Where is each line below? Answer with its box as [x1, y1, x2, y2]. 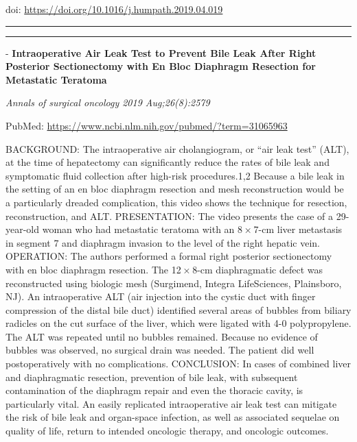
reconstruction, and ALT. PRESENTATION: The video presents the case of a [5, 208, 334, 223]
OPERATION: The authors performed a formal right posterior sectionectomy [5, 249, 332, 263]
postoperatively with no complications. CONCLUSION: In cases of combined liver [5, 356, 352, 371]
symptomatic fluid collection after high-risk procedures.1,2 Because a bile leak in [5, 168, 345, 182]
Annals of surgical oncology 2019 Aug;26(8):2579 [5, 95, 210, 110]
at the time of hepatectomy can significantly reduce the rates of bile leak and [5, 155, 330, 169]
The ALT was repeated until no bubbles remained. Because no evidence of [5, 329, 318, 343]
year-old [5, 222, 40, 236]
